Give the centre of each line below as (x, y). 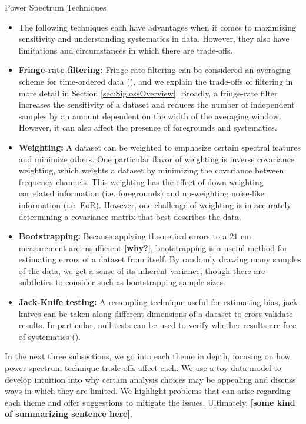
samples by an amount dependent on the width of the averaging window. (150, 116)
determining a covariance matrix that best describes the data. (130, 216)
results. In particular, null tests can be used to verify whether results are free (157, 325)
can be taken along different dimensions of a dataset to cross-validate (168, 313)
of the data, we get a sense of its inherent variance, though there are (142, 270)
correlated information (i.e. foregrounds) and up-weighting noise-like (142, 193)
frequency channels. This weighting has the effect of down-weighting (141, 181)
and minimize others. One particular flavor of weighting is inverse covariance (157, 158)
